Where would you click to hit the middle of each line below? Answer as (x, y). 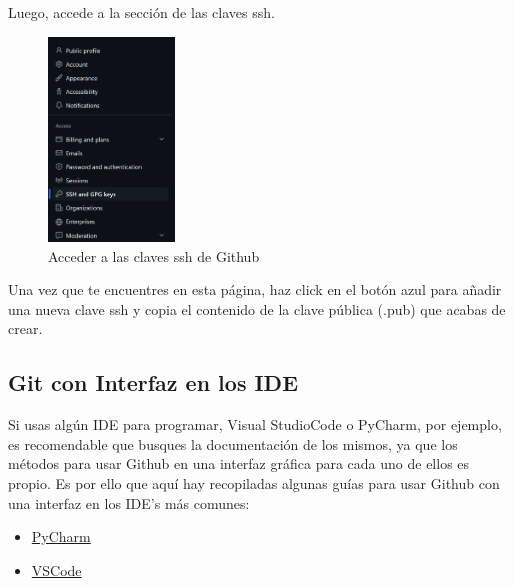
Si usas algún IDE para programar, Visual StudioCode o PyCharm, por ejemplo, (255, 424)
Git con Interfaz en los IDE (153, 382)
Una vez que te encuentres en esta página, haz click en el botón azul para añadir (255, 289)
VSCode (56, 569)
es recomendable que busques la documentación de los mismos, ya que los (233, 443)
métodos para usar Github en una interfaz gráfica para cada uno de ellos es (239, 463)
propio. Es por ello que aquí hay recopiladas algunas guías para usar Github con (254, 482)
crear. (25, 328)
